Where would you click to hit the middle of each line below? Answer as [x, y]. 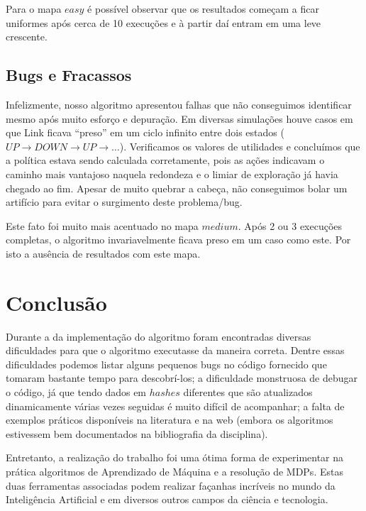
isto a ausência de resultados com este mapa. [103, 253]
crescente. [27, 37]
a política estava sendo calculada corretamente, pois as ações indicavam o [165, 160]
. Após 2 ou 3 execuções [290, 225]
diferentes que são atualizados [248, 392]
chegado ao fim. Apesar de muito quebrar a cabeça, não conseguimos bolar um [177, 188]
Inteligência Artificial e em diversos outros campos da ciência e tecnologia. [167, 499]
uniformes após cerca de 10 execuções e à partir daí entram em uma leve [163, 22]
